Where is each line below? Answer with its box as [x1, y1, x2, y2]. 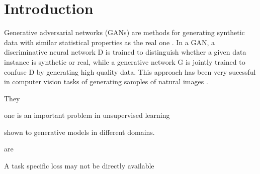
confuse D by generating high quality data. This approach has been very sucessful [4, 66, 256, 77]
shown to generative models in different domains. [4, 126, 155, 137]
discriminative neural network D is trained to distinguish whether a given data [4, 47, 246, 57]
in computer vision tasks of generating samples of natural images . [4, 76, 208, 87]
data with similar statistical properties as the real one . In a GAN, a [4, 37, 215, 47]
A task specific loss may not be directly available [4, 160, 154, 171]
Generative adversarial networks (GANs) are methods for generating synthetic [4, 27, 245, 38]
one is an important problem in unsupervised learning [4, 110, 170, 120]
